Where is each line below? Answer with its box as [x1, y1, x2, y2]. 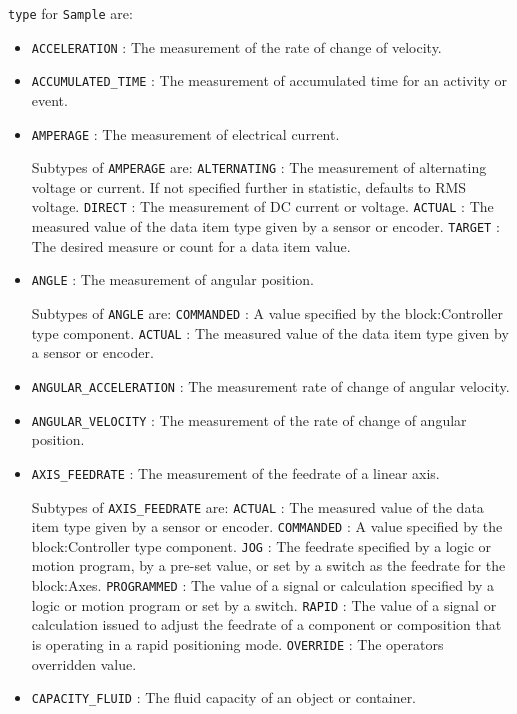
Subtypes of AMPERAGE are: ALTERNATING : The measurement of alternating [31, 157, 487, 178]
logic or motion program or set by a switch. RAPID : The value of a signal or [31, 594, 497, 615]
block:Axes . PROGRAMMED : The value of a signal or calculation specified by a [31, 575, 495, 596]
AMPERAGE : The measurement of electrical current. [31, 123, 340, 144]
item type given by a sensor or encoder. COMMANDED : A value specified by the [31, 516, 503, 537]
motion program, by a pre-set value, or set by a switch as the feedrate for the [31, 555, 506, 576]
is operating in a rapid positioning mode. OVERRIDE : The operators [31, 633, 444, 654]
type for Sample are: [8, 3, 133, 23]
